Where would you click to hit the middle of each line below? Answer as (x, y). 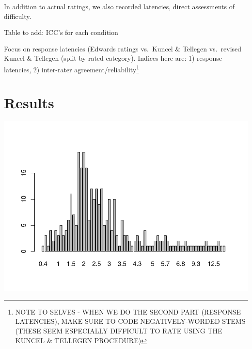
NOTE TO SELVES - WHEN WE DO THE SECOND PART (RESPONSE (128, 311)
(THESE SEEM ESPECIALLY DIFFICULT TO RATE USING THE (119, 331)
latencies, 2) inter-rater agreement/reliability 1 (72, 68)
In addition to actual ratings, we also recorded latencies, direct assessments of (119, 6)
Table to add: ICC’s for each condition (61, 32)
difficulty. (18, 16)
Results (29, 103)
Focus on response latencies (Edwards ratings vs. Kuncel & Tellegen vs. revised (123, 48)
